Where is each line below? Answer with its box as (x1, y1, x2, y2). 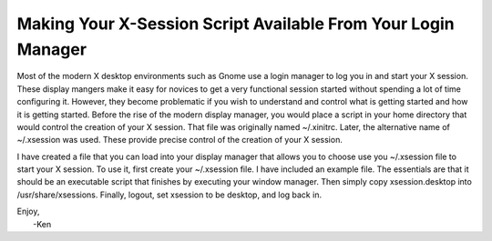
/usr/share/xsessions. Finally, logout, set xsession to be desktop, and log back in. (16, 189, 323, 200)
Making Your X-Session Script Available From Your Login (16, 14, 455, 34)
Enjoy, (16, 206, 40, 217)
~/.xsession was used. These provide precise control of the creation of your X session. (16, 135, 343, 146)
